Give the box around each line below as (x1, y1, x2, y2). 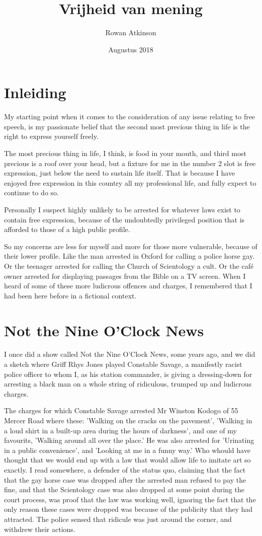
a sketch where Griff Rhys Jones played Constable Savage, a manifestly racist (4, 359, 242, 369)
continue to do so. (4, 187, 59, 198)
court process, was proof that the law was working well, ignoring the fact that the (4, 494, 256, 504)
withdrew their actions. (4, 523, 75, 534)
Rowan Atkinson (105, 27, 156, 38)
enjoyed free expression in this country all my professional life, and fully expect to (4, 177, 256, 188)
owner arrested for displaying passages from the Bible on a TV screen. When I (4, 270, 246, 281)
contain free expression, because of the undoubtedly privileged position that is (4, 214, 245, 224)
